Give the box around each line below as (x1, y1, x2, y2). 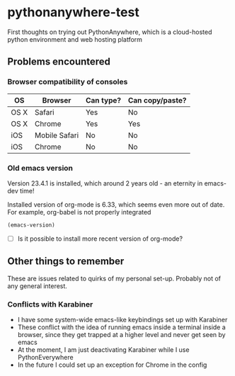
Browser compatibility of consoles (7, 77, 128, 87)
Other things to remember (7, 256, 125, 268)
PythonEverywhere (17, 353, 74, 361)
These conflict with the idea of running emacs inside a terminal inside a (17, 323, 227, 331)
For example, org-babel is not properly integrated (7, 207, 151, 216)
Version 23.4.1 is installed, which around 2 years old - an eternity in (7, 178, 203, 188)
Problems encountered (7, 56, 111, 68)
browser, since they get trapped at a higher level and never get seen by (17, 330, 226, 338)
